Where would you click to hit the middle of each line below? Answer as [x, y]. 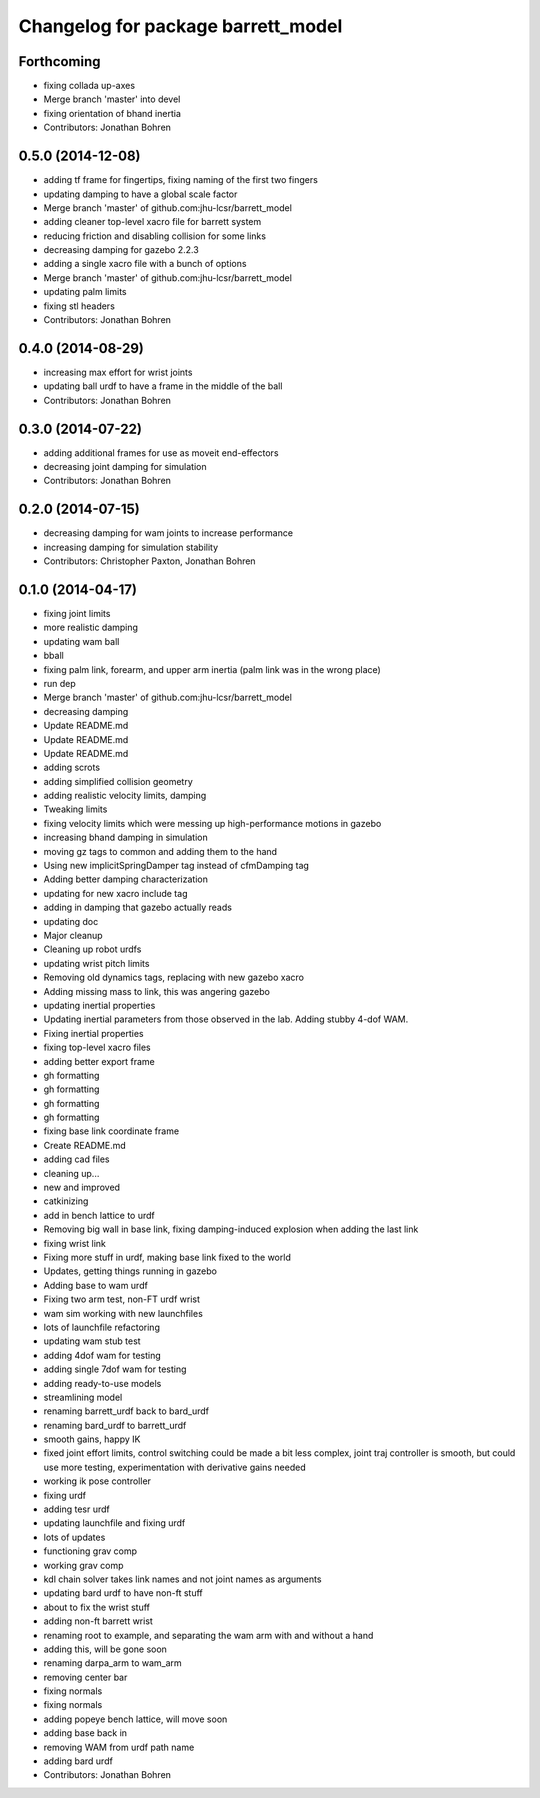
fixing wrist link [75, 1243]
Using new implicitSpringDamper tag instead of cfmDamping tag [176, 866]
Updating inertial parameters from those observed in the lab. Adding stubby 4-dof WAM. [226, 1019]
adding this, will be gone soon [105, 1649]
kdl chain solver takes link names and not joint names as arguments [182, 1579]
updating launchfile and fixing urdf [114, 1523]
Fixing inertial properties [93, 1033]
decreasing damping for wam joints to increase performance [168, 533]
